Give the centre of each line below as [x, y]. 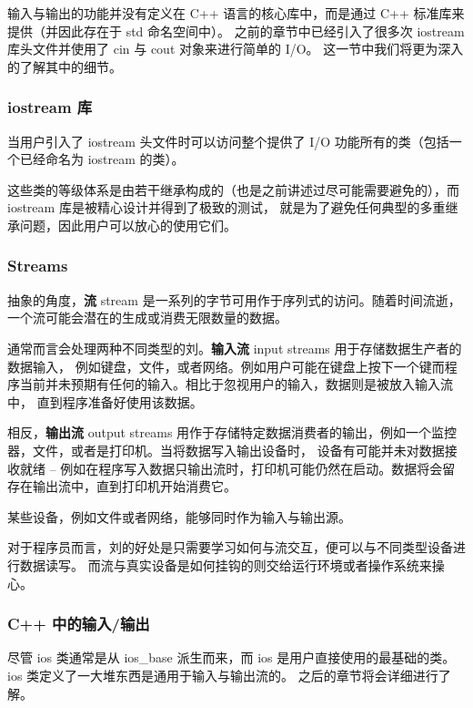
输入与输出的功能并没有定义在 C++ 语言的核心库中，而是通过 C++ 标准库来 [236, 13]
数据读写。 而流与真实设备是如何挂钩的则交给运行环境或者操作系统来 [226, 564]
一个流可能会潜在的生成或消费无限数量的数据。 [147, 318]
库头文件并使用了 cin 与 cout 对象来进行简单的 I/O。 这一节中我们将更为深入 [236, 49]
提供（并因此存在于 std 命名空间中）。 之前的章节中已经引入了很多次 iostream [236, 31]
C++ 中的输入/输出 [79, 624]
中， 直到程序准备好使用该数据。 [105, 401]
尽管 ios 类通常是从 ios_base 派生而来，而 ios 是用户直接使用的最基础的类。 [231, 657]
